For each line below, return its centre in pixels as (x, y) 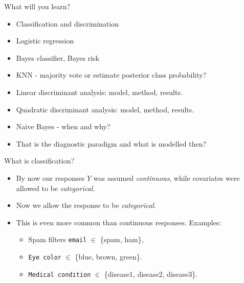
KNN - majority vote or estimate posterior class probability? (111, 75)
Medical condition (60, 275)
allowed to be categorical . (56, 188)
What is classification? (39, 161)
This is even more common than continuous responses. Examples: (119, 222)
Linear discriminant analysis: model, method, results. (99, 92)
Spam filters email (58, 239)
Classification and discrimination (67, 23)
